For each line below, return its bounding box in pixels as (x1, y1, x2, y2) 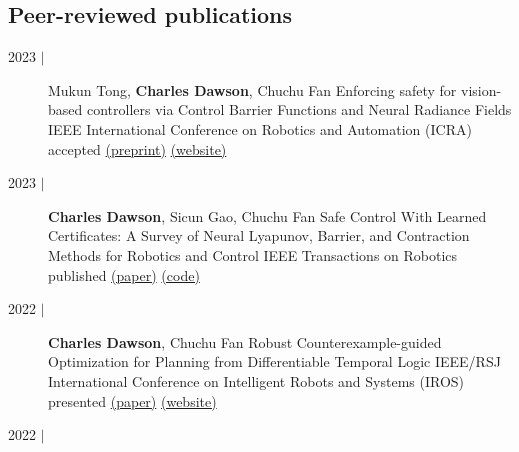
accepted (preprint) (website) (48, 138, 227, 159)
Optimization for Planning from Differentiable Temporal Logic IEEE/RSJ (48, 351, 501, 372)
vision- (460, 79, 502, 100)
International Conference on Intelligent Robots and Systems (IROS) (48, 370, 465, 391)
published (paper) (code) (48, 264, 200, 285)
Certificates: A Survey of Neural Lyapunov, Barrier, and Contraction (48, 225, 470, 246)
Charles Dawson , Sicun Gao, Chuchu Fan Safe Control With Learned (48, 205, 487, 226)
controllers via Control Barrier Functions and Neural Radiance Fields (86, 99, 512, 120)
